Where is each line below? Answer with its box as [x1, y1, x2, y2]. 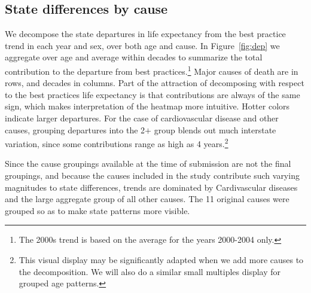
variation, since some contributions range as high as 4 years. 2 [5, 136, 228, 149]
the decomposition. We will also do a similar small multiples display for [19, 265, 281, 277]
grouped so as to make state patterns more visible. [5, 204, 190, 216]
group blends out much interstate [154, 123, 276, 136]
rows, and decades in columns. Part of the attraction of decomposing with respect [5, 77, 304, 89]
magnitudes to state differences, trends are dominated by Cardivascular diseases [5, 181, 298, 193]
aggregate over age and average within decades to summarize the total [5, 51, 263, 63]
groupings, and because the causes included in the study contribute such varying [5, 169, 300, 182]
